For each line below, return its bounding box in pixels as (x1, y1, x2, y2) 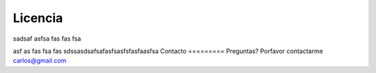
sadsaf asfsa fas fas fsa (13, 34, 81, 43)
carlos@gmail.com (13, 56, 67, 65)
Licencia (13, 10, 63, 25)
